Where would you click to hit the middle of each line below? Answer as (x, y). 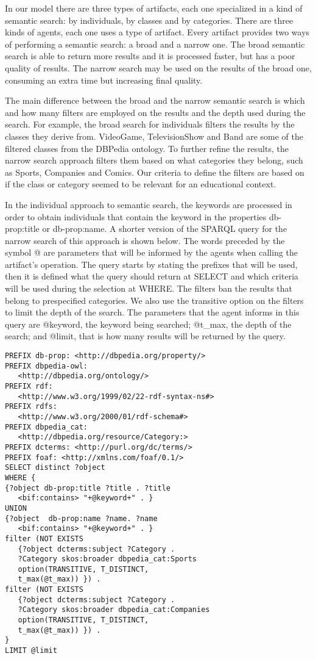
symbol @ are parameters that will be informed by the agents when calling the (152, 252)
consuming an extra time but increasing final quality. (104, 80)
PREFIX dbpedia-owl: (47, 366)
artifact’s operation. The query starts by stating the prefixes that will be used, (151, 264)
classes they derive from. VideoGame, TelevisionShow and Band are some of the (154, 136)
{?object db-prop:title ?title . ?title (88, 488)
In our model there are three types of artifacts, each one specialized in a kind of (154, 8)
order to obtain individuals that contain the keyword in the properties (136, 216)
